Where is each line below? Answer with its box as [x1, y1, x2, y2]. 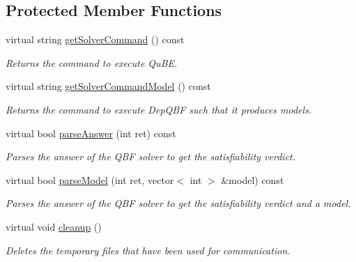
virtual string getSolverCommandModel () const [6, 79, 211, 93]
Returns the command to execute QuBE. [6, 55, 178, 70]
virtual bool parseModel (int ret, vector [6, 172, 174, 187]
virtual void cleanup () [6, 219, 102, 233]
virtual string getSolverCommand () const [6, 32, 185, 47]
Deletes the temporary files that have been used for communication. [6, 242, 291, 257]
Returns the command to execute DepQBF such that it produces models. [6, 102, 312, 116]
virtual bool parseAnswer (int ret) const [6, 125, 176, 140]
